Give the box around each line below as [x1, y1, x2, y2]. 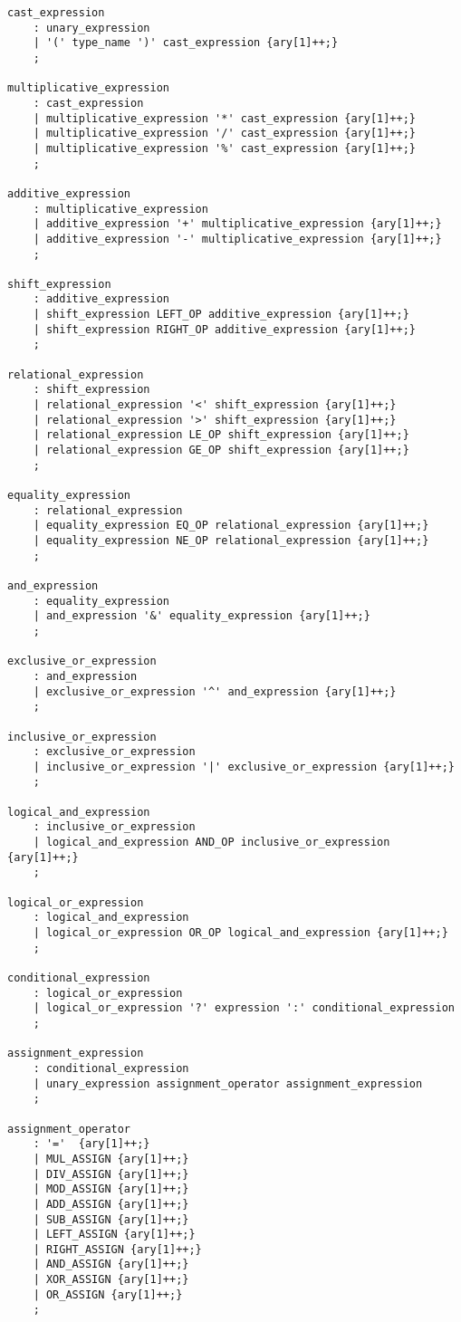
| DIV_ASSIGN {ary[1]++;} [33, 1167, 189, 1181]
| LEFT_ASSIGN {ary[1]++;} [33, 1228, 196, 1241]
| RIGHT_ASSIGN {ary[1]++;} [33, 1242, 202, 1256]
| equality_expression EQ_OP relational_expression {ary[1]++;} [33, 519, 429, 532]
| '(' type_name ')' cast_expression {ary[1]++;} [33, 36, 339, 50]
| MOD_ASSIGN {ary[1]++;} [33, 1183, 189, 1196]
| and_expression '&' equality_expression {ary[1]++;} [33, 609, 370, 623]
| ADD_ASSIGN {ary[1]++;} [33, 1197, 189, 1211]
